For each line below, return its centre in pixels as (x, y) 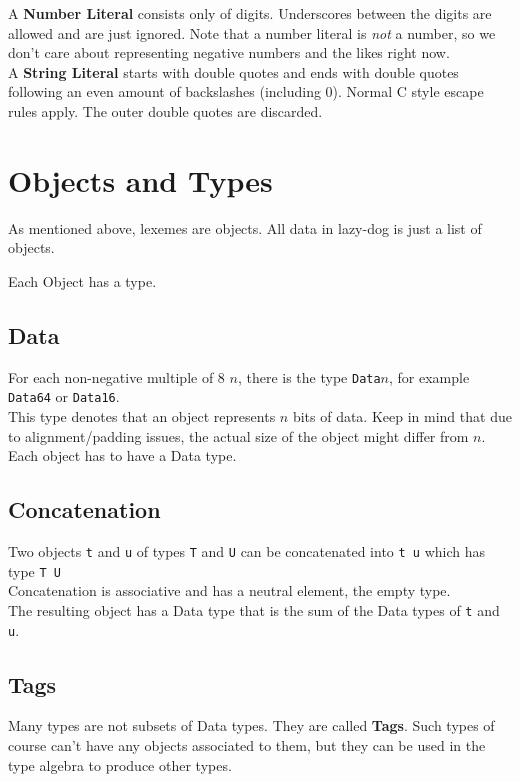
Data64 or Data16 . (64, 396)
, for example (429, 376)
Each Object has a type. (82, 280)
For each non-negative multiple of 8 (116, 376)
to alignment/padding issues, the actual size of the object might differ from (238, 435)
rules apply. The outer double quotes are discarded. (165, 110)
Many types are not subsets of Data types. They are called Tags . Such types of (251, 725)
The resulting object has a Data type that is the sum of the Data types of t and (254, 609)
